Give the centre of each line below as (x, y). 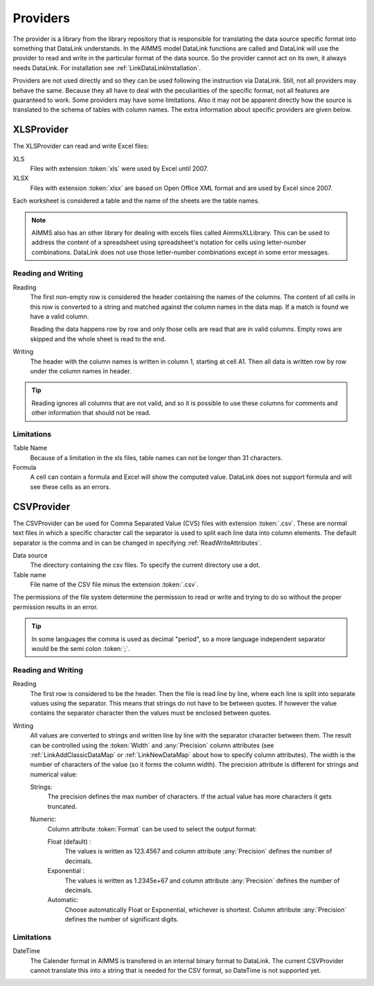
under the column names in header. (81, 371)
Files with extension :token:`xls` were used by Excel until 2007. (119, 168)
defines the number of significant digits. (122, 919)
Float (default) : (69, 842)
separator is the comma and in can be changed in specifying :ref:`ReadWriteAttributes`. (137, 543)
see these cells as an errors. (70, 486)
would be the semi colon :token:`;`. (81, 649)
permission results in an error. (55, 606)
